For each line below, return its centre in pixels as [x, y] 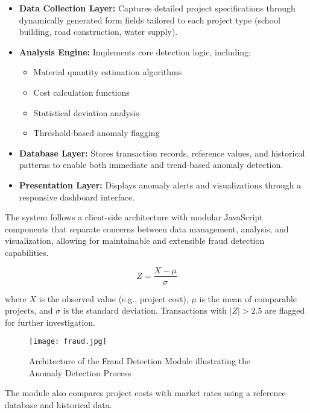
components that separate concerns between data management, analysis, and [147, 228]
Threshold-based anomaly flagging [96, 133]
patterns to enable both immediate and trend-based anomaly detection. [151, 165]
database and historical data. [59, 404]
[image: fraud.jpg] [68, 342]
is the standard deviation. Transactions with [145, 310]
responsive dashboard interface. [77, 197]
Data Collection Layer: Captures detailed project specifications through [157, 8]
